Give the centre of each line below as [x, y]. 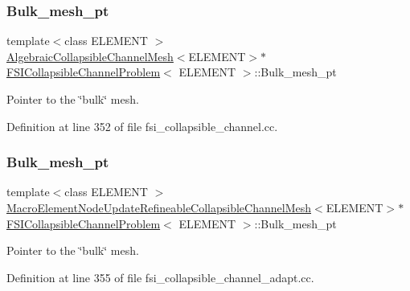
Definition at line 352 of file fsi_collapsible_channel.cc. [142, 126]
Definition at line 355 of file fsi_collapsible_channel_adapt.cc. [160, 277]
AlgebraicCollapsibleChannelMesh [90, 56]
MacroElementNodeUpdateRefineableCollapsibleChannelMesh [159, 207]
